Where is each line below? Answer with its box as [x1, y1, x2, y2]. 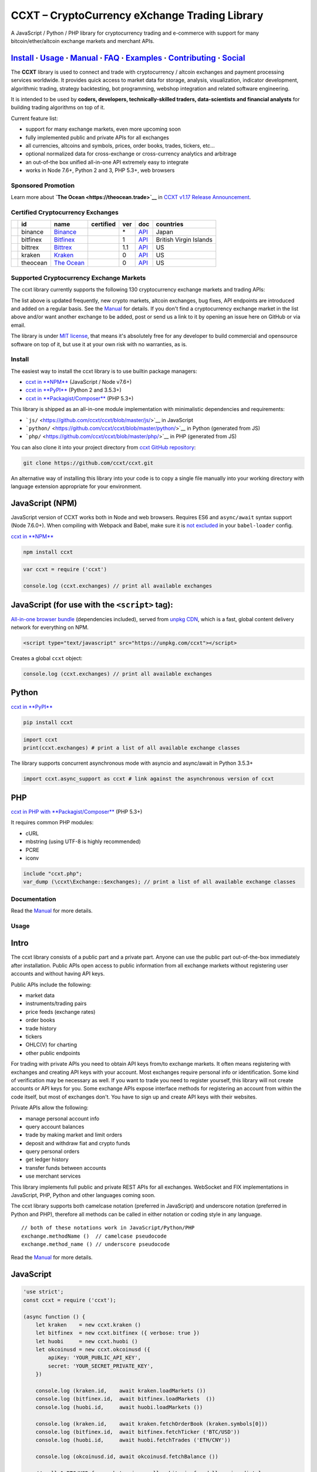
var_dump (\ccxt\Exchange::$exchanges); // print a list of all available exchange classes [23, 878, 296, 886]
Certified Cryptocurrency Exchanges [11, 208, 119, 217]
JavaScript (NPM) [11, 498, 77, 508]
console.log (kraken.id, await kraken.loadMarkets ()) [35, 1387, 206, 1394]
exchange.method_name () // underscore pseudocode [21, 1241, 170, 1248]
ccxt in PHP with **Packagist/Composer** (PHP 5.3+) [11, 808, 143, 815]
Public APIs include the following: [11, 981, 92, 988]
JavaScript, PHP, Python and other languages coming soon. [11, 1192, 156, 1199]
